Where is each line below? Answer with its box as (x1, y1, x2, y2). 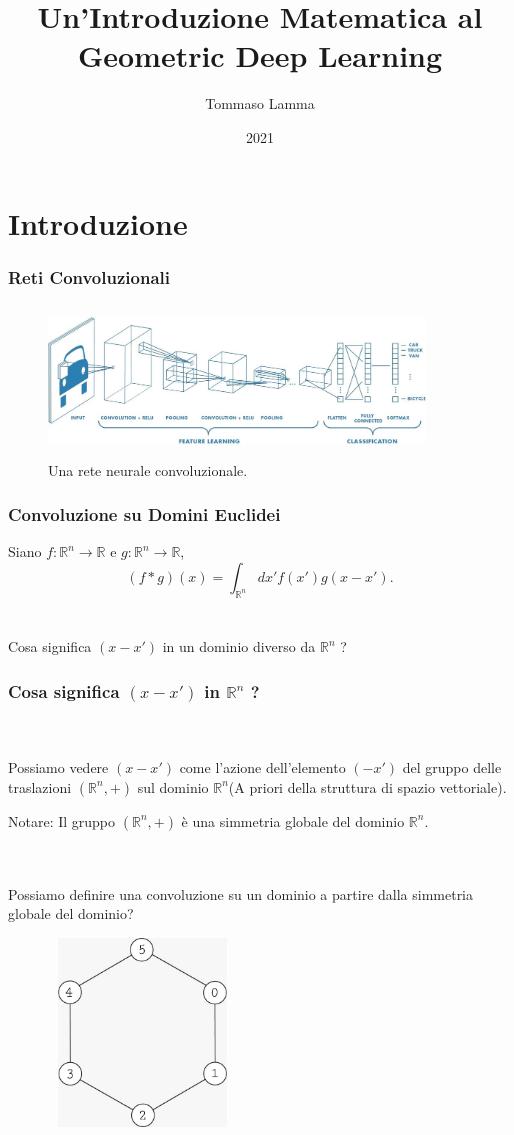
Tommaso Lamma (205, 93, 315, 114)
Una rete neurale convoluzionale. (48, 459, 248, 480)
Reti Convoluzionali (8, 264, 170, 289)
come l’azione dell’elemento (179, 757, 346, 778)
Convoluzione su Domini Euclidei (8, 502, 281, 527)
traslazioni (8, 776, 72, 797)
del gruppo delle (402, 757, 502, 778)
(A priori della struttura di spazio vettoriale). (228, 776, 507, 797)
